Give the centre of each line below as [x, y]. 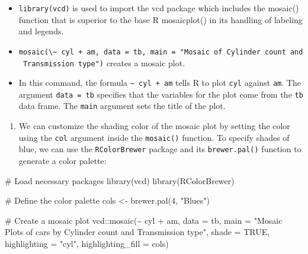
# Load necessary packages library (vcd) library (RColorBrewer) [120, 180]
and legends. [41, 31]
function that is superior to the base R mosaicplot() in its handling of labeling [161, 19]
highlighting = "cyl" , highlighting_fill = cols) [87, 243]
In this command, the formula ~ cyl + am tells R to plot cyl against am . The [160, 83]
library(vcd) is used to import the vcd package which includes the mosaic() [159, 8]
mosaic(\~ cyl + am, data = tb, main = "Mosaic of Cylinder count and [161, 52]
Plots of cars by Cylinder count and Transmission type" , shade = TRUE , [137, 232]
